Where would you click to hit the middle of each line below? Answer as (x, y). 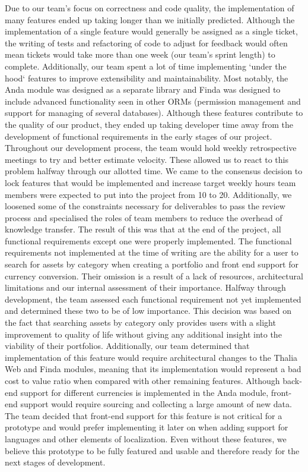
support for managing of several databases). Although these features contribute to (154, 113)
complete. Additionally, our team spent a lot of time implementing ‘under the (146, 66)
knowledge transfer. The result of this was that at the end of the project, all (143, 229)
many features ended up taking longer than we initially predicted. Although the (150, 19)
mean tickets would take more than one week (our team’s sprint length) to (140, 54)
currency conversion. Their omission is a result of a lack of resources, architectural (154, 276)
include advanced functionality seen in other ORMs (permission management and (153, 101)
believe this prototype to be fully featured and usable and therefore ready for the (152, 450)
